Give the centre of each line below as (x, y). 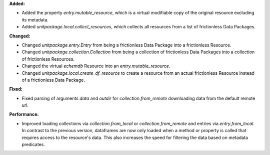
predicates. (33, 145)
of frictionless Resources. (48, 59)
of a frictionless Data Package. (53, 80)
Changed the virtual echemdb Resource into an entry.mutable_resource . (96, 66)
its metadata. (35, 19)
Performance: (24, 114)
